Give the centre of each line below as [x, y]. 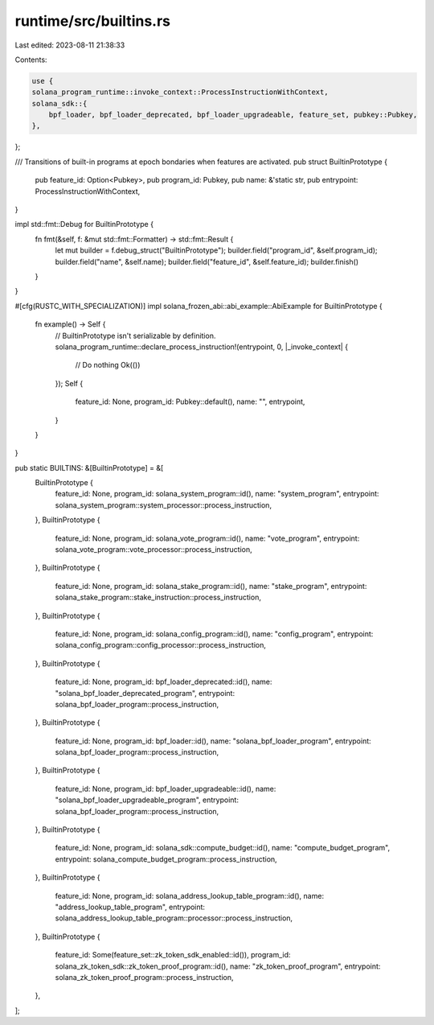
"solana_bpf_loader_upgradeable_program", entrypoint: [147, 800]
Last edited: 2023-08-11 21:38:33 [70, 45]
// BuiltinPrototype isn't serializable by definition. [135, 335]
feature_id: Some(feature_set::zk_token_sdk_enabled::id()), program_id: [173, 955]
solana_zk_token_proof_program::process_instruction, [144, 977]
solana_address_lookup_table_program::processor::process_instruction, [174, 918]
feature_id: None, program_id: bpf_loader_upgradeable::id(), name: [166, 788]
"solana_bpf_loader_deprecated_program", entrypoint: [145, 693]
